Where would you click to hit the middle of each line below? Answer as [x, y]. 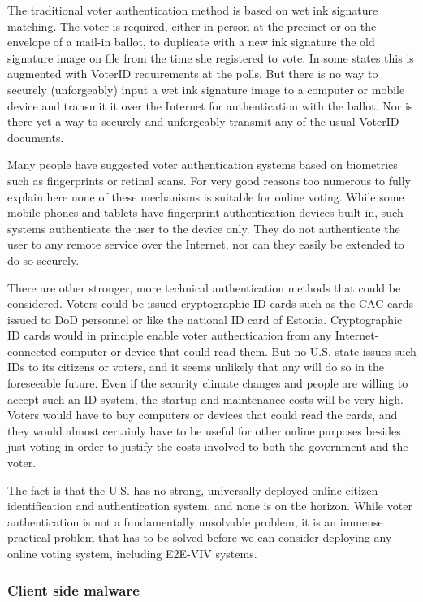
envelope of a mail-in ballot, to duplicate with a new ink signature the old [191, 42]
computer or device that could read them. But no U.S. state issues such [238, 351]
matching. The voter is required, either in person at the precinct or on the [192, 26]
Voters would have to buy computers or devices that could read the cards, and [203, 415]
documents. [36, 137]
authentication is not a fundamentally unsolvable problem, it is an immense [195, 521]
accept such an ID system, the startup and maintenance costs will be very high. [205, 398]
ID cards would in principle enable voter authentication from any [170, 335]
